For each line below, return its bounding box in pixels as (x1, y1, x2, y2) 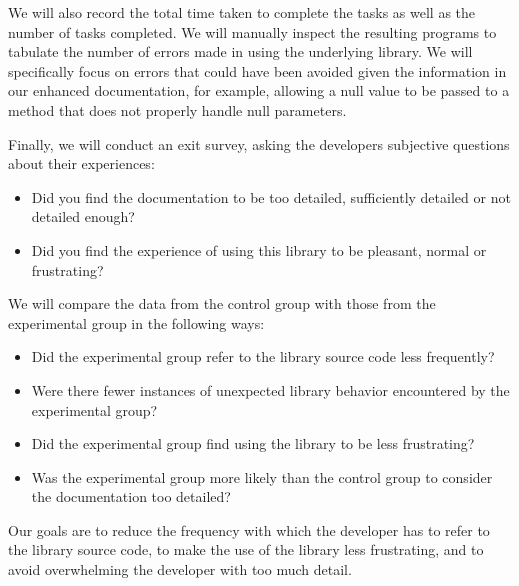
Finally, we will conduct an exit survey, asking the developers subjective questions (8, 133, 510, 154)
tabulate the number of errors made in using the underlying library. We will (8, 41, 473, 62)
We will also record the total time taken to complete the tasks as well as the (8, 2, 476, 22)
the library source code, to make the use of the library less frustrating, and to (8, 539, 484, 560)
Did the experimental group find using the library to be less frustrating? (31, 433, 475, 454)
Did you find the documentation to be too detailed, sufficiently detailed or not (31, 186, 511, 207)
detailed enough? (31, 206, 135, 227)
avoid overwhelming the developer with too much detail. (8, 559, 352, 580)
